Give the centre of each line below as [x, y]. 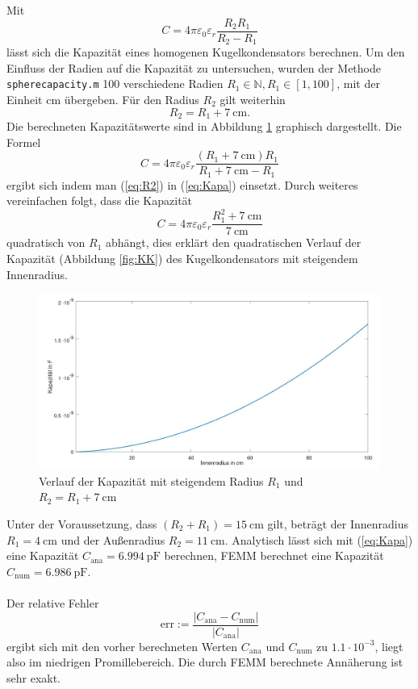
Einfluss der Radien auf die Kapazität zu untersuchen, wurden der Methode [194, 67]
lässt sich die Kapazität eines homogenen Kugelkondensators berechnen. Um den [206, 52]
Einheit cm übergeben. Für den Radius [103, 99]
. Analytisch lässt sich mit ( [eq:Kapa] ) [319, 539]
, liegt [389, 646]
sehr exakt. [34, 677]
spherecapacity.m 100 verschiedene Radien [115, 84]
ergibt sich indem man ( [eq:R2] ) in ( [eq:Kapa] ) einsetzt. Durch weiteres [182, 184]
